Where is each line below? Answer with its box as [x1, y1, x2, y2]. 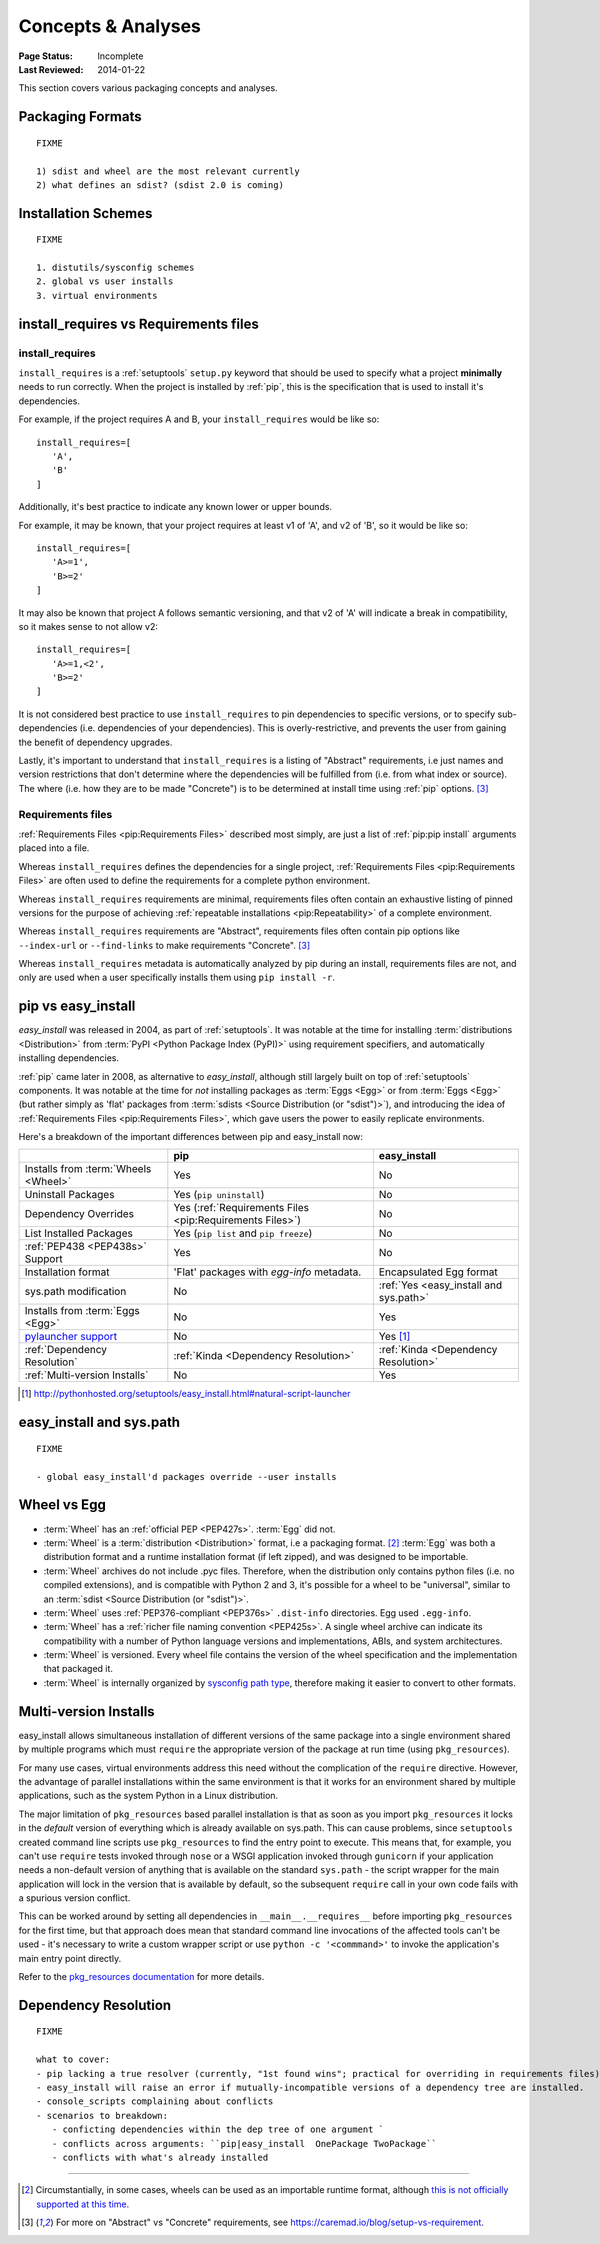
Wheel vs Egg [18, 1496, 107, 1514]
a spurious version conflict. [18, 1892, 131, 1904]
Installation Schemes [18, 205, 153, 222]
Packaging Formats [18, 108, 142, 125]
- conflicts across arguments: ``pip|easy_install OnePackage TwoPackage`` [51, 2138, 437, 2149]
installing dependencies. [18, 1052, 120, 1064]
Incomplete [97, 50, 144, 62]
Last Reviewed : [18, 63, 84, 75]
